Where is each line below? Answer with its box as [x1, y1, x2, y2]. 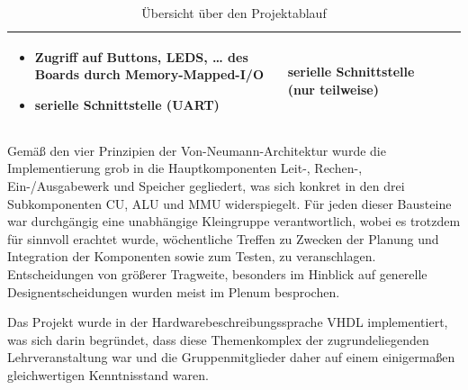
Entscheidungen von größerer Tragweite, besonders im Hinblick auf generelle [7, 265, 427, 284]
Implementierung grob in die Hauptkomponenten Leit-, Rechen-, [7, 159, 363, 177]
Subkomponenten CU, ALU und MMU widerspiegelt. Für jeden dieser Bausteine [7, 194, 452, 213]
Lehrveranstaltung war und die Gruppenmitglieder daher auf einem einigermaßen [7, 348, 455, 367]
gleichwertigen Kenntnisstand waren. [7, 366, 209, 384]
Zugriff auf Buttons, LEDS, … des [34, 47, 248, 66]
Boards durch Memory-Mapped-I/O [34, 65, 264, 84]
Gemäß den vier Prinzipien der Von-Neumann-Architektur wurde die [7, 141, 386, 159]
